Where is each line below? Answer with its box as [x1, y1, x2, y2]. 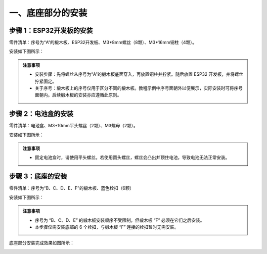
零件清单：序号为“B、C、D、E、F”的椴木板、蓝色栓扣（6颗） [9, 185, 134, 191]
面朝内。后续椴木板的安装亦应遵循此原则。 [35, 92, 122, 98]
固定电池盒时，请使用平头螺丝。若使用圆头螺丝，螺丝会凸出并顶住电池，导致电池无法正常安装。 [35, 154, 230, 160]
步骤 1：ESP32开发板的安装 [9, 26, 93, 35]
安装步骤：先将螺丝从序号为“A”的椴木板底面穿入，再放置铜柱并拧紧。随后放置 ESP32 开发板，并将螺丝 [35, 71, 243, 77]
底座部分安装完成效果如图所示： [9, 240, 74, 246]
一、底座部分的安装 [9, 7, 88, 18]
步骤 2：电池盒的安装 [9, 109, 74, 118]
